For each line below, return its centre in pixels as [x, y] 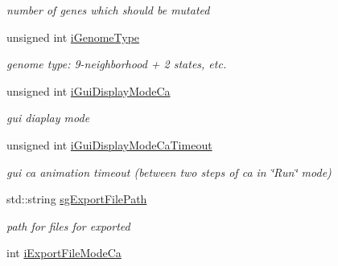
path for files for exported [68, 225]
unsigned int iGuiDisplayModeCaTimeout [109, 144]
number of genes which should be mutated [108, 10]
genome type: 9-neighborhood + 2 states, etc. [117, 64]
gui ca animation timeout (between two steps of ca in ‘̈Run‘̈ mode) [169, 172]
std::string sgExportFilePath [77, 199]
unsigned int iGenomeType [73, 37]
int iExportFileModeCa [64, 253]
